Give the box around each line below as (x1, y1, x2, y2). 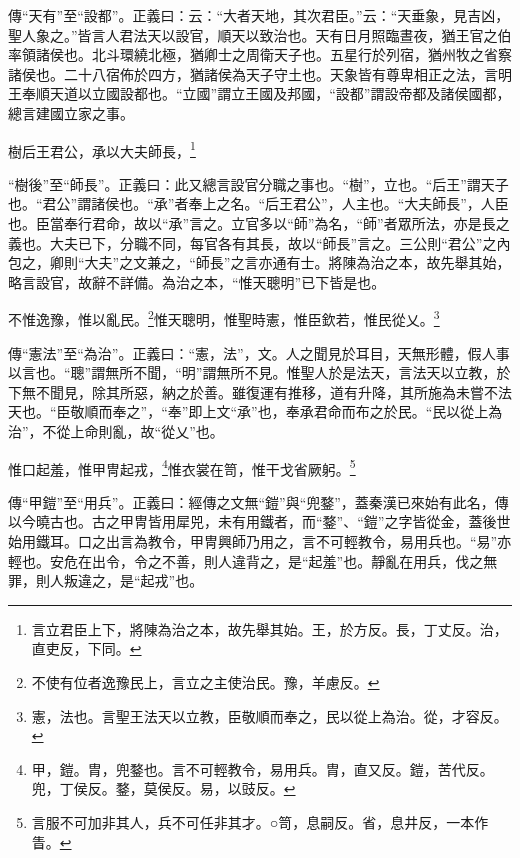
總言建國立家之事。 (8, 102, 134, 123)
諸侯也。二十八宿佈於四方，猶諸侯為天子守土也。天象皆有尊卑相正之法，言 (8, 63, 498, 84)
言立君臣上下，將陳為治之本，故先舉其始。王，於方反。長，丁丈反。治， (31, 618, 508, 639)
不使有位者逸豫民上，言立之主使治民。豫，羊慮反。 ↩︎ (31, 672, 380, 692)
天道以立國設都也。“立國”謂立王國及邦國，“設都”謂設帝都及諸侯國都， (49, 83, 511, 104)
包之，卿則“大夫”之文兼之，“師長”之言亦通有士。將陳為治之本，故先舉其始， (8, 252, 511, 273)
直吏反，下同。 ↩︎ (31, 638, 142, 659)
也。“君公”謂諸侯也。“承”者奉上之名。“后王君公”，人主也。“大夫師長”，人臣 (8, 193, 509, 214)
